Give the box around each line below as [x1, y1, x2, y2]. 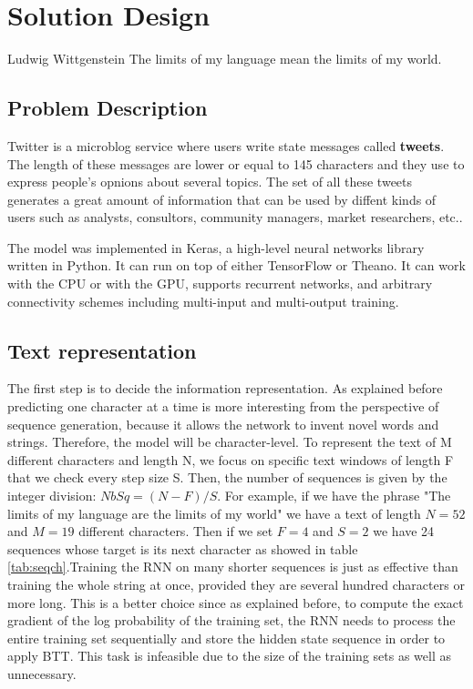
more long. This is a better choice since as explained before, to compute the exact [7, 593, 464, 612]
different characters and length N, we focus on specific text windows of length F [7, 450, 454, 469]
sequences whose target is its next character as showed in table [7, 539, 358, 558]
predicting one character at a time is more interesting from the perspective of [7, 397, 439, 416]
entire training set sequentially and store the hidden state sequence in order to [7, 628, 446, 647]
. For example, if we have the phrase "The [217, 486, 451, 505]
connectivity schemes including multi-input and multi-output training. [7, 291, 399, 310]
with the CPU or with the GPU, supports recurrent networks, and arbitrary [7, 274, 433, 293]
